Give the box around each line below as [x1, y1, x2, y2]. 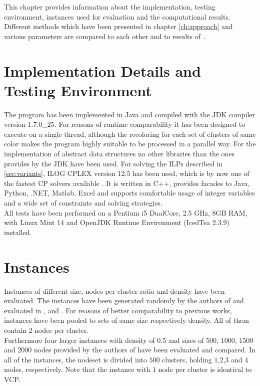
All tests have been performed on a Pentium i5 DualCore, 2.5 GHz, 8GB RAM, [4, 207, 247, 218]
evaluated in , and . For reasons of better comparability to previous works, [4, 305, 232, 315]
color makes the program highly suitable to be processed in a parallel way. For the [4, 138, 256, 149]
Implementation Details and [4, 60, 201, 81]
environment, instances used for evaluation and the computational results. [4, 11, 230, 22]
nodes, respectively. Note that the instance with [4, 364, 150, 374]
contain [4, 324, 26, 335]
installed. [4, 227, 32, 237]
